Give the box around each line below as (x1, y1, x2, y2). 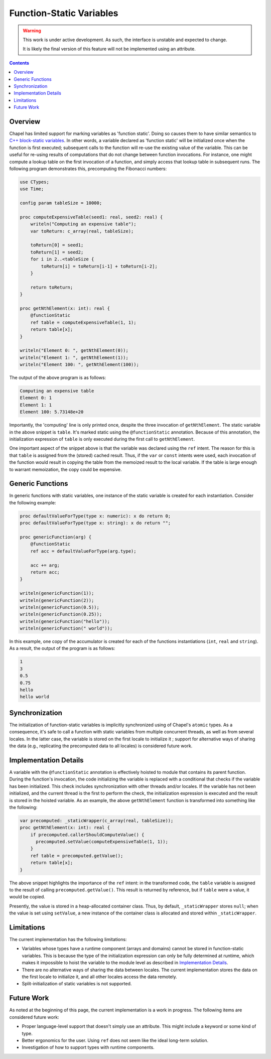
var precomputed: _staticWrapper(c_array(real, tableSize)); (20, 818, 174, 823)
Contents (9, 60, 30, 66)
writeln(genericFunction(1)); (20, 590, 94, 596)
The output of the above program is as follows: (9, 374, 106, 381)
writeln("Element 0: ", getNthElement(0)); (20, 348, 129, 353)
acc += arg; (30, 562, 60, 568)
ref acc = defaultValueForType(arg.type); (30, 548, 137, 554)
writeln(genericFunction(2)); (20, 597, 94, 603)
